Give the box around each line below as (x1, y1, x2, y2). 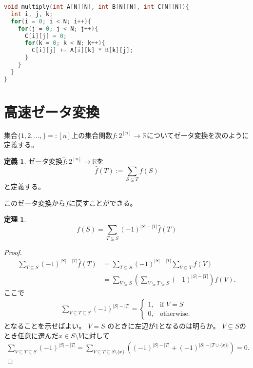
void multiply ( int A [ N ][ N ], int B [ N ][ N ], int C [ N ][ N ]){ (4, 3, 189, 10)
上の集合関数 (71, 130, 113, 140)
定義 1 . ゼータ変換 (4, 155, 62, 166)
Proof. (4, 247, 22, 257)
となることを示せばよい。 (4, 321, 86, 331)
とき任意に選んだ (4, 330, 58, 340)
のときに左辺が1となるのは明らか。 (107, 321, 220, 331)
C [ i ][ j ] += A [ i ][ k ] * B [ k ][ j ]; (32, 47, 134, 54)
